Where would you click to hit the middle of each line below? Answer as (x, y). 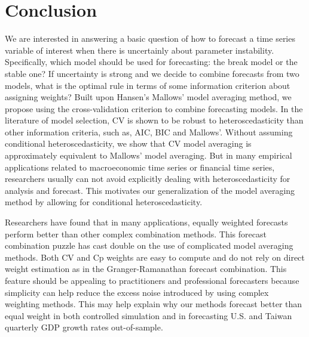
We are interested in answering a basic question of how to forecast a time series (150, 38)
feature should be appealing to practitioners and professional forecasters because (152, 280)
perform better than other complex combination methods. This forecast (136, 234)
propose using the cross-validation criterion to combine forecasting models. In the (154, 108)
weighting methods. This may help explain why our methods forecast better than (154, 304)
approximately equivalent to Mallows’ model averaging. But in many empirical (149, 155)
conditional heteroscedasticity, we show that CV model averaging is (128, 143)
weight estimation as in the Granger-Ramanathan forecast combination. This (146, 269)
